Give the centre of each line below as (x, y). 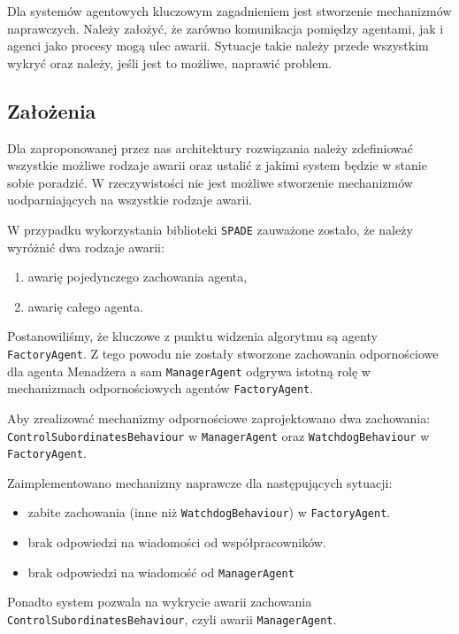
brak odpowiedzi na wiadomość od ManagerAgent (161, 572)
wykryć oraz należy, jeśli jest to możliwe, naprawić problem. (170, 62)
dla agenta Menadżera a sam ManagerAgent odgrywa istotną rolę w (189, 371)
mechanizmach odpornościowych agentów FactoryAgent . (161, 388)
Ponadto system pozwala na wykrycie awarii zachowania (160, 602)
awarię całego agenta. (86, 306)
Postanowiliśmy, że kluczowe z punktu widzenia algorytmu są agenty (192, 336)
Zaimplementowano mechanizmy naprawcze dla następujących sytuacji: (200, 482)
